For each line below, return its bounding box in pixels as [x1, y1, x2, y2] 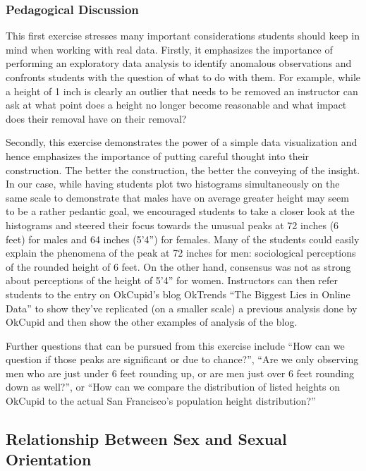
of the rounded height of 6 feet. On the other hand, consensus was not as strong [6, 259, 351, 274]
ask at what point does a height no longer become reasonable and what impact [6, 97, 347, 112]
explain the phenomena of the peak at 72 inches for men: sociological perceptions [6, 245, 356, 260]
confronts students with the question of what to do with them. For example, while [6, 70, 361, 84]
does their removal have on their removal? [6, 111, 187, 126]
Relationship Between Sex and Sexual [6, 428, 287, 450]
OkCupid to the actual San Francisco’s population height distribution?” [6, 393, 316, 408]
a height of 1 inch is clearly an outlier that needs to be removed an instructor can [6, 83, 358, 98]
